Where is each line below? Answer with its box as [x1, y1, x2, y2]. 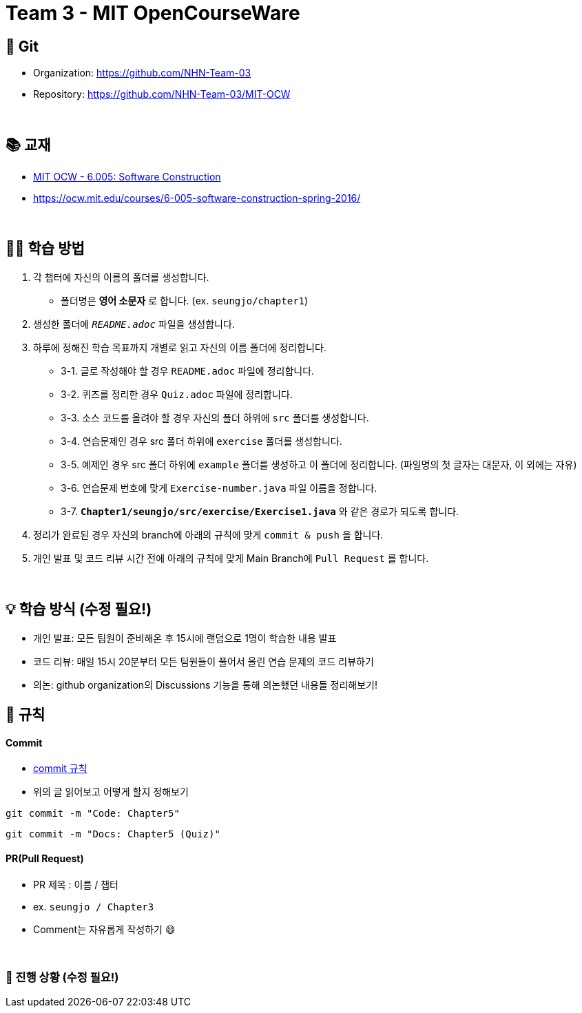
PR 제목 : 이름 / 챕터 [33, 878, 118, 890]
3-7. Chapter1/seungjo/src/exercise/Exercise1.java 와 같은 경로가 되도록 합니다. [61, 505, 459, 517]
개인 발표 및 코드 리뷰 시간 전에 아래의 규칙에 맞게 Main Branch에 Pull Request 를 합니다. [33, 552, 429, 564]
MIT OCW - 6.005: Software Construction [33, 171, 221, 183]
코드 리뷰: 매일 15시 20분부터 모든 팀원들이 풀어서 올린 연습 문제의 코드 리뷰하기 [33, 655, 374, 667]
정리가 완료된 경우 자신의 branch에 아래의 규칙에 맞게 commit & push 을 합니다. [33, 528, 384, 541]
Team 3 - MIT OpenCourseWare [6, 1, 300, 25]
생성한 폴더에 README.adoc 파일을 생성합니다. [33, 317, 235, 330]
